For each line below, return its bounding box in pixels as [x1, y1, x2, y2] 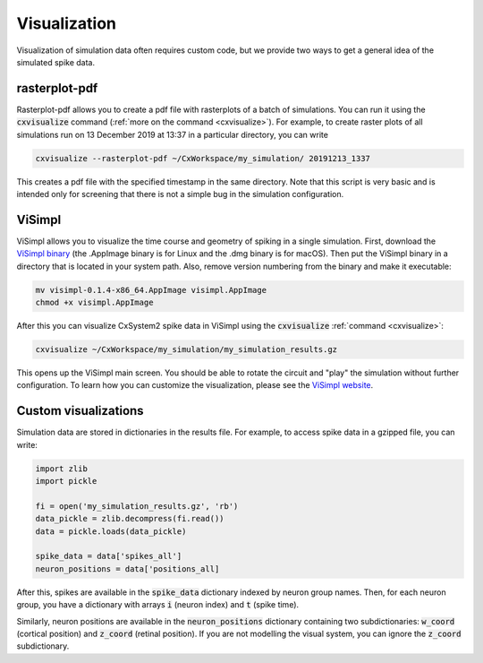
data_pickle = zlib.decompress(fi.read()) [35, 513, 225, 524]
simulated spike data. [16, 56, 96, 67]
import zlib [35, 463, 89, 474]
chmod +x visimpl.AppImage [35, 297, 154, 308]
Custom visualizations [16, 403, 144, 418]
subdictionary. [16, 641, 70, 651]
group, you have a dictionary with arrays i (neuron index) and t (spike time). [16, 599, 300, 610]
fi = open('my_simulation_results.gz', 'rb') [35, 501, 239, 511]
